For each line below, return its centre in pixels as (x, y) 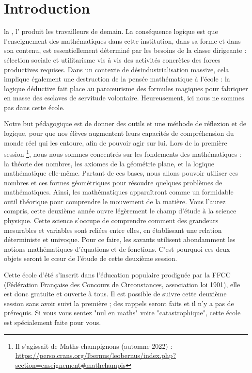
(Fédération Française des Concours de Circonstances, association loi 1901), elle (122, 284)
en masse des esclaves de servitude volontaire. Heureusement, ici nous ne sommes (124, 98)
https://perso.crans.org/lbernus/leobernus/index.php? (96, 355)
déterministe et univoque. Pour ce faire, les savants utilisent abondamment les (120, 239)
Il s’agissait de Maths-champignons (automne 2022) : (94, 346)
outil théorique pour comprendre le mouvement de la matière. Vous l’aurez (115, 201)
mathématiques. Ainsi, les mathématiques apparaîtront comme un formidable (119, 192)
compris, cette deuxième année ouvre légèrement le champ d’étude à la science (120, 211)
